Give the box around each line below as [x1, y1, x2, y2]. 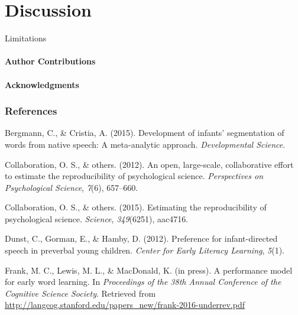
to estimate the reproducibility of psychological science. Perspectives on [5, 170, 264, 182]
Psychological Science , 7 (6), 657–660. [5, 181, 138, 193]
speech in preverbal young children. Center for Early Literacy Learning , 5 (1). [5, 244, 284, 256]
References [5, 103, 57, 118]
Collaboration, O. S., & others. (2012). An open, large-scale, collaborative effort [5, 158, 294, 170]
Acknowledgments [5, 78, 79, 90]
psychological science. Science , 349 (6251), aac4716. [5, 212, 189, 225]
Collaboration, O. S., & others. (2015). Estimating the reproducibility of [5, 201, 267, 213]
